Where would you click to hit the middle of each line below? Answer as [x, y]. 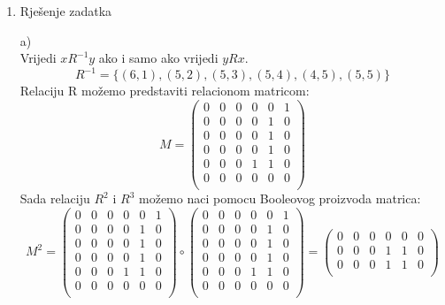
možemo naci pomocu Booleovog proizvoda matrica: [280, 198]
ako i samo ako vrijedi [158, 58]
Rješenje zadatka [66, 11]
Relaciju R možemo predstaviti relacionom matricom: [165, 91]
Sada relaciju [55, 198]
